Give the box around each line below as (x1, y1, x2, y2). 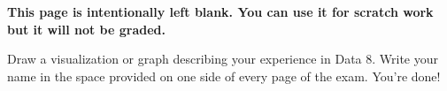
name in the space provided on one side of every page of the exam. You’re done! (7, 66, 441, 85)
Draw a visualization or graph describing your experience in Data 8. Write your (7, 49, 439, 68)
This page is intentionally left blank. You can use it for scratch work (7, 3, 434, 20)
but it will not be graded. (7, 19, 166, 38)
